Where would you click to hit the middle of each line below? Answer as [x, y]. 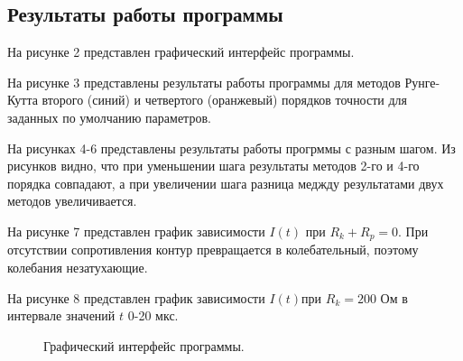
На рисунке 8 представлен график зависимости [136, 297]
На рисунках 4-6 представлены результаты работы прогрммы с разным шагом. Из [231, 148]
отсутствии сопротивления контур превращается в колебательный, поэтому [213, 250]
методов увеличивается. [72, 201]
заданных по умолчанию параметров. [109, 117]
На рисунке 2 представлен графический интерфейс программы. [181, 52]
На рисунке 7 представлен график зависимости [136, 231]
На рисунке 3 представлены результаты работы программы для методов [204, 82]
